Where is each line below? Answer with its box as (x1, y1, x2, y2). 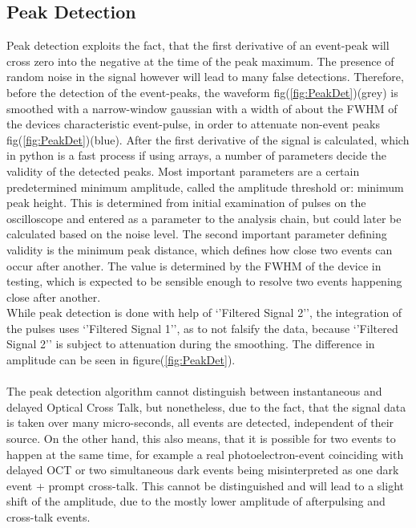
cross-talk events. (6, 509, 91, 526)
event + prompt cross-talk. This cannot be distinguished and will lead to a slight (6, 477, 404, 493)
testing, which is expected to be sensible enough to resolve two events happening (6, 273, 402, 290)
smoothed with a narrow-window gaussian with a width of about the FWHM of (6, 100, 398, 116)
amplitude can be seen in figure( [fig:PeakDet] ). (6, 351, 236, 368)
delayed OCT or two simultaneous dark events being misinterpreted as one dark (6, 461, 399, 478)
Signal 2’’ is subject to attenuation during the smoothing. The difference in (6, 335, 375, 352)
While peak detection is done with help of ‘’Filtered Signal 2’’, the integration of (6, 304, 402, 321)
